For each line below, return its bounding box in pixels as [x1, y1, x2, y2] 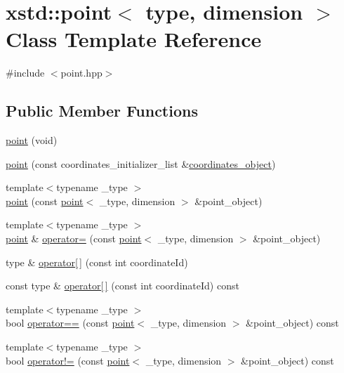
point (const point [6, 193, 84, 208]
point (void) [6, 133, 58, 148]
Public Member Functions [6, 100, 198, 122]
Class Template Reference [6, 25, 262, 53]
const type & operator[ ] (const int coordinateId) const [6, 278, 239, 293]
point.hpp [60, 65, 102, 80]
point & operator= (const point [6, 231, 142, 246]
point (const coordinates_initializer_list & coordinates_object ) [6, 156, 276, 171]
